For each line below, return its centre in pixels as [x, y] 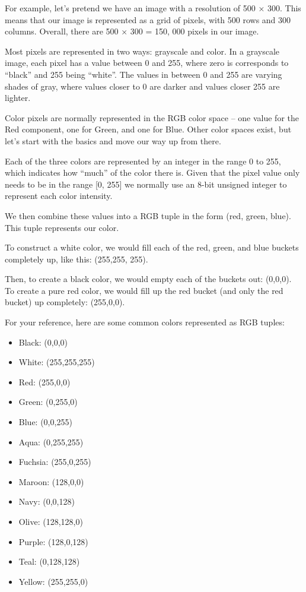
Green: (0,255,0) [48, 402]
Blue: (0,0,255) [45, 422]
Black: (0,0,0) [43, 342]
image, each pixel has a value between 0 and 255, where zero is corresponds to [147, 63]
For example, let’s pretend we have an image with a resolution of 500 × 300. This [153, 8]
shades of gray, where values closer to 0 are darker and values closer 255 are [142, 86]
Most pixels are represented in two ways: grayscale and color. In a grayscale [142, 51]
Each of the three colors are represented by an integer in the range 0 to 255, [143, 161]
